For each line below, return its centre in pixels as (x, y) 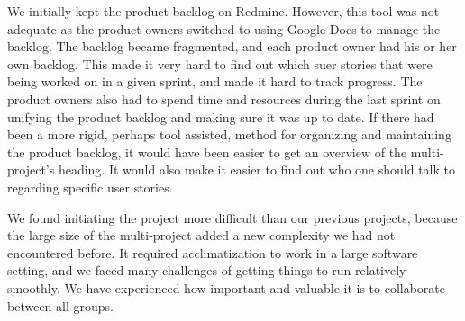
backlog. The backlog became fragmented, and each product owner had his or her (232, 46)
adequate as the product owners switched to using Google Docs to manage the (224, 28)
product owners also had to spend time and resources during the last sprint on (224, 98)
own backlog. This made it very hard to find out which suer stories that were (220, 63)
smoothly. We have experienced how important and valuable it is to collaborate (227, 287)
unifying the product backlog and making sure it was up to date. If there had (221, 116)
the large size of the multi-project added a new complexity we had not (201, 235)
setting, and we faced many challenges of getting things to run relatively (207, 270)
